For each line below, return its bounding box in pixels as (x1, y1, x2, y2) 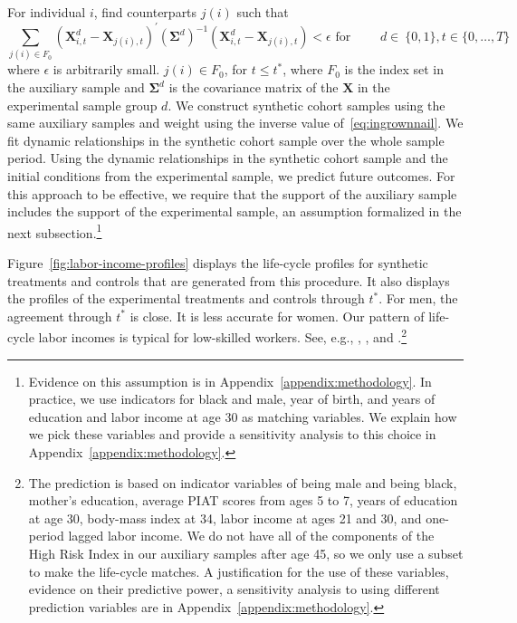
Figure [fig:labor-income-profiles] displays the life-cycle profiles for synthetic (7, 254, 428, 273)
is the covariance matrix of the (168, 78, 339, 97)
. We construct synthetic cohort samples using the (168, 95, 445, 114)
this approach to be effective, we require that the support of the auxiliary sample (7, 184, 457, 203)
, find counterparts (93, 3, 197, 21)
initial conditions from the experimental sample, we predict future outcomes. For (7, 166, 455, 185)
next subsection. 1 (7, 220, 102, 242)
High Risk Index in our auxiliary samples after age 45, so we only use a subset (28, 543, 464, 562)
